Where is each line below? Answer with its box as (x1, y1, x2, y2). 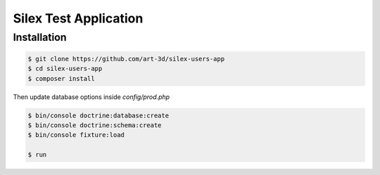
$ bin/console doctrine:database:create (27, 111, 169, 119)
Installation (13, 31, 67, 44)
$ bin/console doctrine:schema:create (27, 121, 162, 129)
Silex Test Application (13, 11, 144, 26)
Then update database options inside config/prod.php (13, 92, 170, 101)
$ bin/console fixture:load (27, 131, 125, 139)
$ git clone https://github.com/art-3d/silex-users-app (27, 55, 225, 63)
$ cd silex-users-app (27, 65, 103, 73)
